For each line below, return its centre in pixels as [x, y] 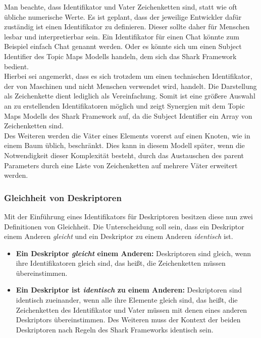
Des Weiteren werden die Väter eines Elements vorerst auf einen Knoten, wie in [127, 135]
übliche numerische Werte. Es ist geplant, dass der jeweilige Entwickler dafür [123, 16]
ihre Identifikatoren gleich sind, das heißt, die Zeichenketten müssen [121, 263]
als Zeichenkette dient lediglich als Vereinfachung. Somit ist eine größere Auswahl [130, 96]
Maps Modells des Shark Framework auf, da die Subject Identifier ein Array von [128, 115]
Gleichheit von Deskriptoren [63, 197]
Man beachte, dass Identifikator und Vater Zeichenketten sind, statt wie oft [121, 7]
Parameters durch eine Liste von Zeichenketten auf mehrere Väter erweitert [121, 165]
